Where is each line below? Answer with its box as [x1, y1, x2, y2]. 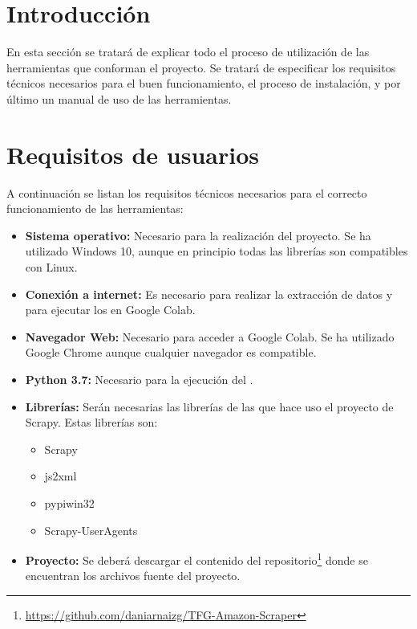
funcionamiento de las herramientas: [6, 200, 184, 217]
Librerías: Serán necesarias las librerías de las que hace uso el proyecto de [25, 398, 394, 415]
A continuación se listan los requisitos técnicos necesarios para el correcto [6, 184, 367, 201]
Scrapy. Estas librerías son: [25, 414, 158, 431]
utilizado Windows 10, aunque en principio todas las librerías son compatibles [25, 243, 408, 259]
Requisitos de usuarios [6, 137, 259, 170]
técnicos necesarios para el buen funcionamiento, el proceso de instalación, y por [6, 75, 401, 92]
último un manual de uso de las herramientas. [6, 90, 232, 107]
